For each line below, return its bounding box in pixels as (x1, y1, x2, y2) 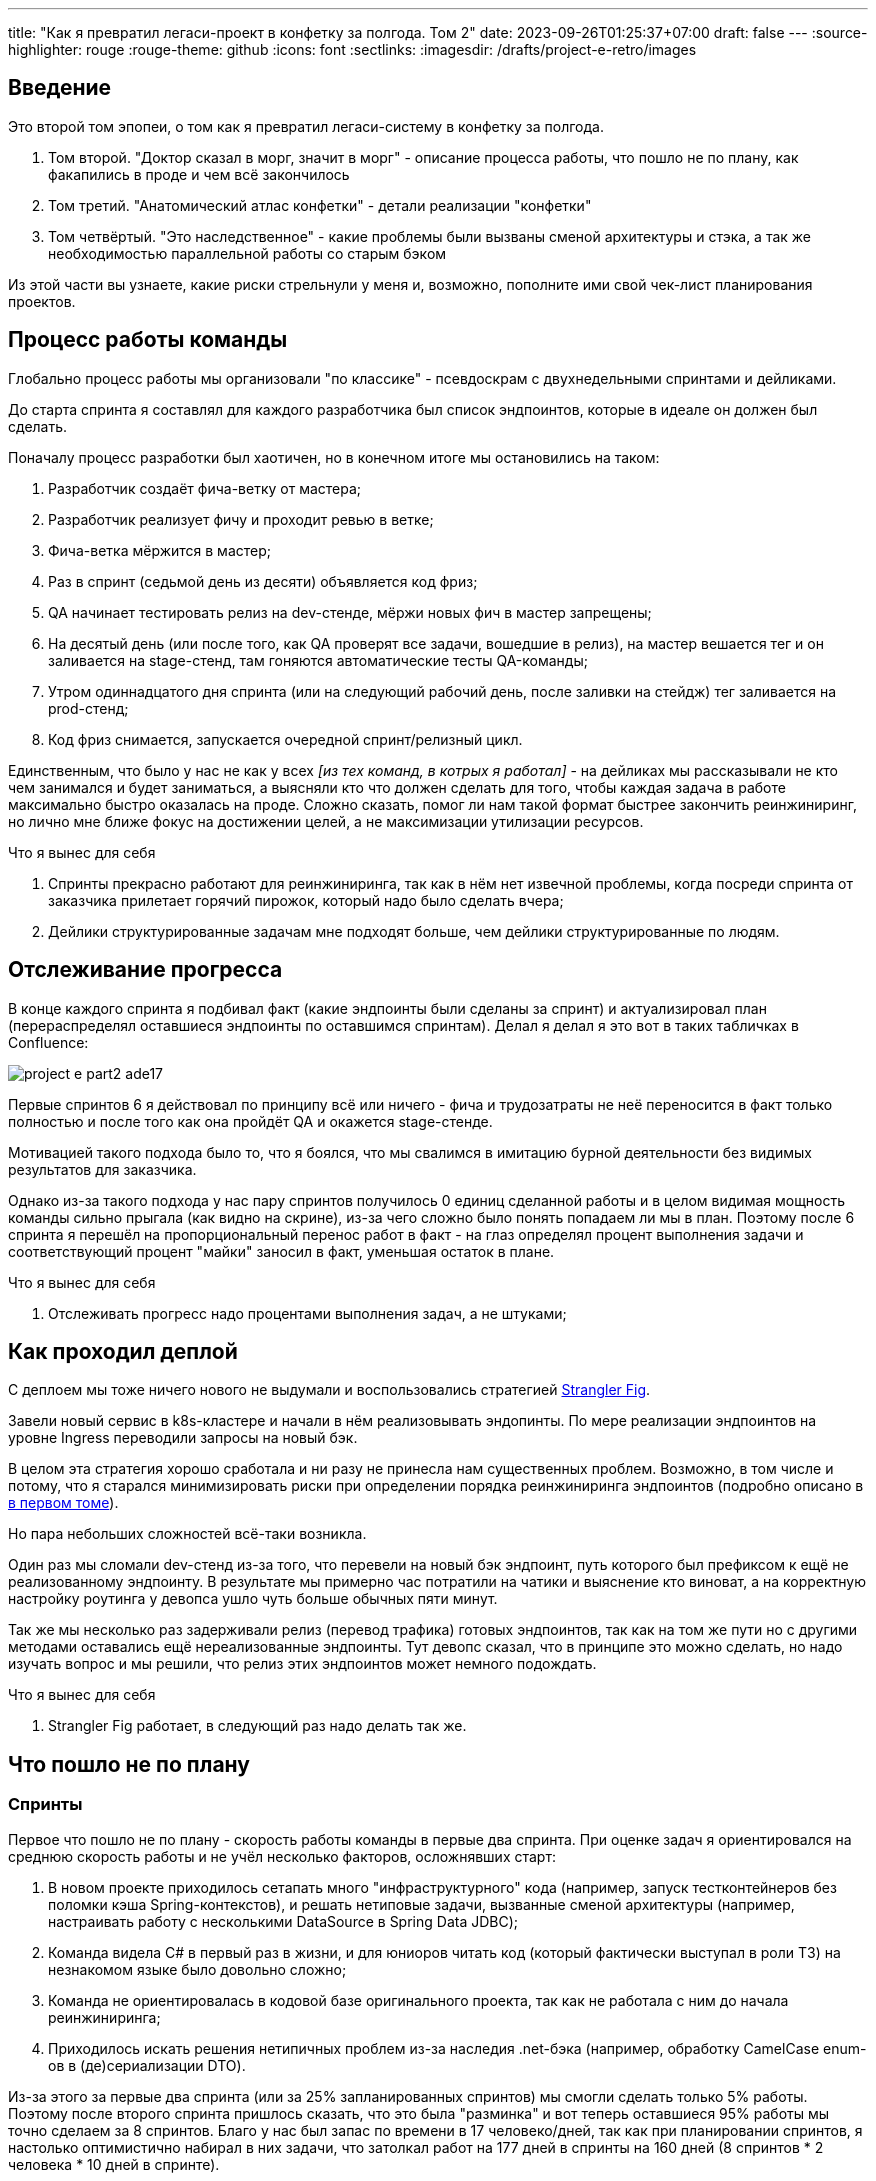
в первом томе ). (8, 1494, 119, 1512)
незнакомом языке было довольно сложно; (48, 1960, 347, 1978)
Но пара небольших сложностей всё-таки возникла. (8, 1525, 367, 1543)
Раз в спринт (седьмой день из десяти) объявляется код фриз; (48, 572, 478, 590)
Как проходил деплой (8, 1338, 238, 1364)
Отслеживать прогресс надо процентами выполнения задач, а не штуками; (48, 1304, 567, 1322)
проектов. (8, 292, 76, 310)
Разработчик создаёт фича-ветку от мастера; (48, 479, 362, 497)
